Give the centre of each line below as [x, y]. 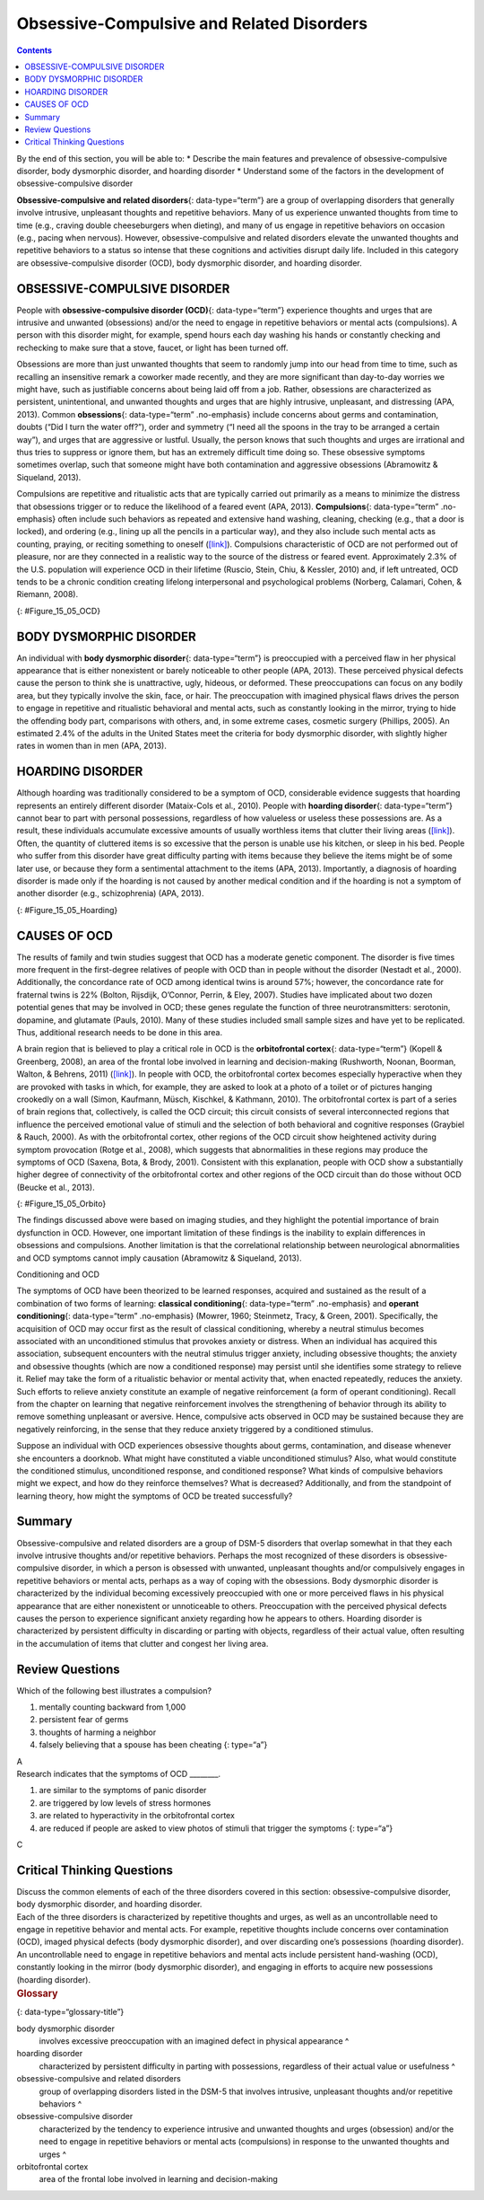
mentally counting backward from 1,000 [112, 1707]
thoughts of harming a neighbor [98, 1732]
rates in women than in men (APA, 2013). [92, 746]
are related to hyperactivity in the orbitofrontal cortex [137, 1816]
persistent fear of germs [84, 1720]
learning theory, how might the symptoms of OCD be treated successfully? [155, 1496]
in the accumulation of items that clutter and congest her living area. [143, 1643]
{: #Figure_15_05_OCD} [59, 611]
